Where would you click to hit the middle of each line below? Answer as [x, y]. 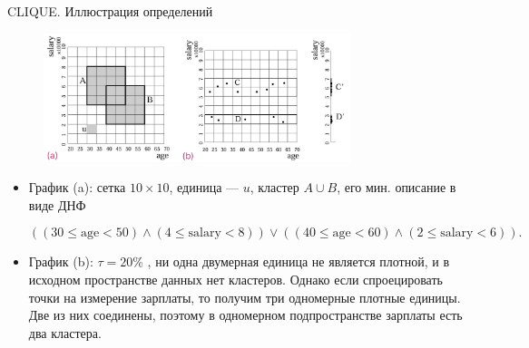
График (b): [61, 261]
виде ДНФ [57, 204]
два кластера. [65, 332]
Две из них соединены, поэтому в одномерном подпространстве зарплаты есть [245, 315]
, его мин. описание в [397, 187]
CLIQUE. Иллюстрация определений [110, 11]
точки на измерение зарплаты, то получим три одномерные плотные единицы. [245, 297]
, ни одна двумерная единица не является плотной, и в [299, 261]
